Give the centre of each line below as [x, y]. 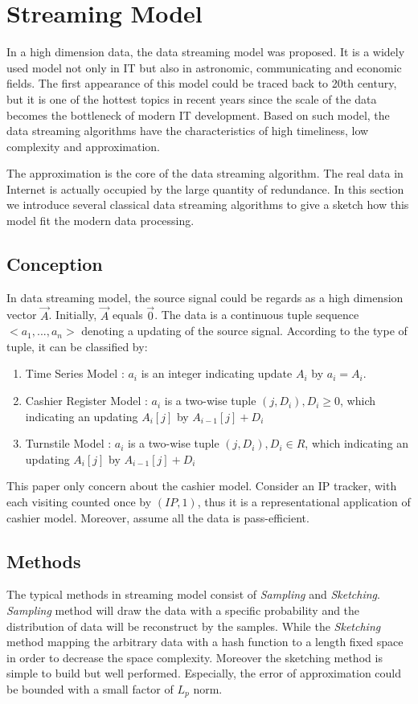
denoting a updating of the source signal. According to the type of [244, 331]
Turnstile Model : [68, 443]
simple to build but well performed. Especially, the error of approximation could [204, 673]
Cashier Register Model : [86, 401]
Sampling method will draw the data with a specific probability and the [183, 610]
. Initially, [73, 315]
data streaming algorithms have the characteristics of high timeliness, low [188, 131]
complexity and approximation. [84, 146]
